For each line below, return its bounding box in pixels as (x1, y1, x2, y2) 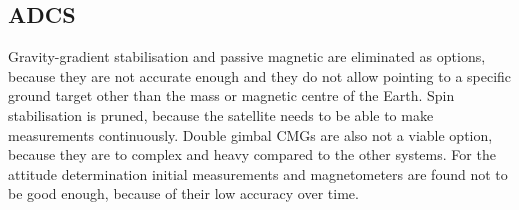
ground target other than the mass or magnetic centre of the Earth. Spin (8, 85, 455, 106)
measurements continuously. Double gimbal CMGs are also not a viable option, (8, 124, 493, 145)
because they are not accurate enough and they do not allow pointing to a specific (8, 65, 512, 86)
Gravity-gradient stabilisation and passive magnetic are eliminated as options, (8, 46, 486, 67)
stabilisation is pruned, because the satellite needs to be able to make (8, 104, 434, 125)
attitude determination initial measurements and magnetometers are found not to (8, 163, 508, 184)
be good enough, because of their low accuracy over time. (8, 183, 359, 204)
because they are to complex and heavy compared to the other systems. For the (8, 144, 496, 165)
